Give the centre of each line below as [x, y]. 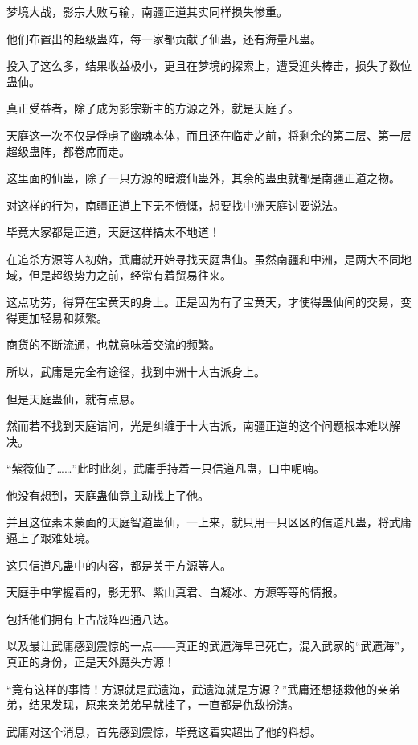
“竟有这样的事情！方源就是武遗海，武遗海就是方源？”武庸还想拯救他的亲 [198, 688]
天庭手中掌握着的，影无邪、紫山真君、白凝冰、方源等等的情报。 [175, 592]
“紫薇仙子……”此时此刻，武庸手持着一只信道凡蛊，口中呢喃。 [166, 468]
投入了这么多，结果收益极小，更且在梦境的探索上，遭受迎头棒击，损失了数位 [209, 65]
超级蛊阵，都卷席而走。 [68, 151]
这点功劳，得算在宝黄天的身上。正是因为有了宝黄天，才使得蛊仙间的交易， [203, 302]
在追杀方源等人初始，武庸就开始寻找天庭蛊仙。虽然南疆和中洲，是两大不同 [203, 258]
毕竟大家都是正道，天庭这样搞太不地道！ [113, 232]
